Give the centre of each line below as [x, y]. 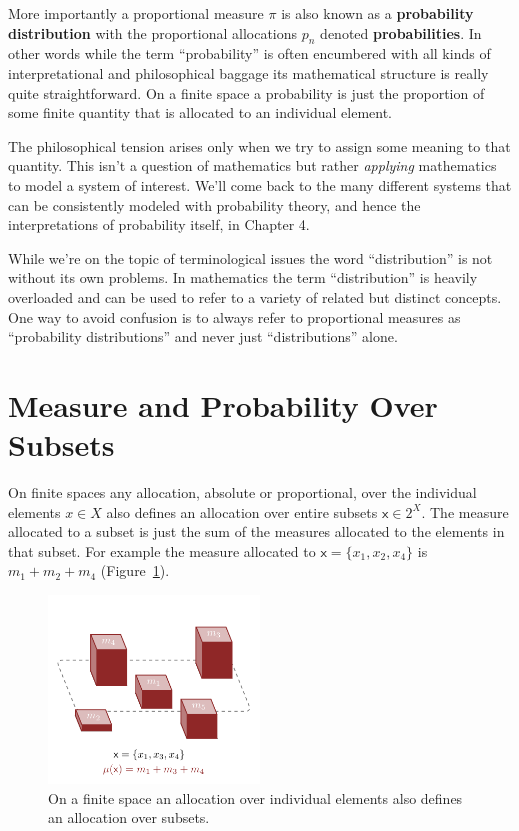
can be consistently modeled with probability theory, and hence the [214, 204]
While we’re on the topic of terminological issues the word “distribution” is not [250, 257]
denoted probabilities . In [401, 32]
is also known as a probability [377, 13]
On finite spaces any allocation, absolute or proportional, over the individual [242, 492]
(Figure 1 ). [135, 570]
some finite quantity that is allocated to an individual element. [200, 112]
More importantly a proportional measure [136, 13]
